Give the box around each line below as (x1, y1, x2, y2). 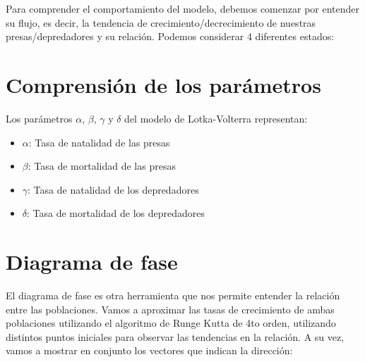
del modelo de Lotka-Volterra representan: (124, 111, 308, 125)
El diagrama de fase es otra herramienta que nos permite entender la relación (6, 288, 340, 302)
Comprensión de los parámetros (6, 70, 321, 99)
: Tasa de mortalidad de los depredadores (27, 206, 205, 220)
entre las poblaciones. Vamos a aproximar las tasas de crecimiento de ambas (6, 301, 335, 316)
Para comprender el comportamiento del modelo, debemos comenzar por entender (6, 1, 360, 15)
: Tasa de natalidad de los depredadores (28, 182, 199, 196)
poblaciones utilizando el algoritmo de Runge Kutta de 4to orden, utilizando (6, 316, 336, 330)
